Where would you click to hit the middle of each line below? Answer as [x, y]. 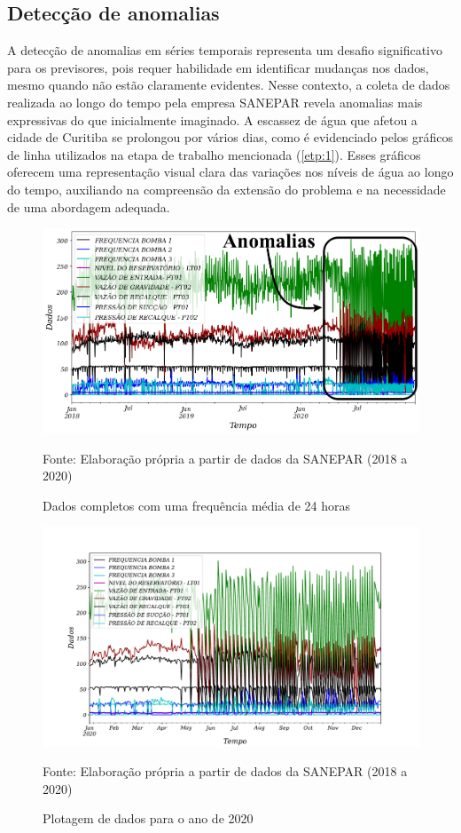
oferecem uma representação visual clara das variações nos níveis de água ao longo [230, 172]
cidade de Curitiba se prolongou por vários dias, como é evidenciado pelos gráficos [230, 137]
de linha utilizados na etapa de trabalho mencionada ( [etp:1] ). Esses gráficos [214, 154]
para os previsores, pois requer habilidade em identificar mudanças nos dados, [218, 67]
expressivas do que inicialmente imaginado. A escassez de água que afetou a [212, 119]
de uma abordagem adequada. [89, 206]
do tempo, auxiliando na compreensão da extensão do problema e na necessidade [227, 189]
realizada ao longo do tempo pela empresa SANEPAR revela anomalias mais [215, 102]
